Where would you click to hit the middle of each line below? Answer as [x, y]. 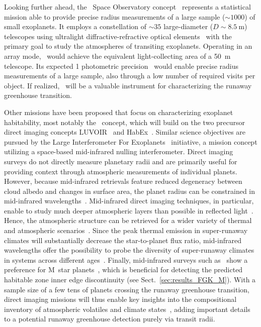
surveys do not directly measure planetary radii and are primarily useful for [121, 161]
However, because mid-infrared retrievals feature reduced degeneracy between [123, 181]
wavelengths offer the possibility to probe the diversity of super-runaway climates [129, 250]
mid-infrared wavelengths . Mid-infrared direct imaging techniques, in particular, [129, 201]
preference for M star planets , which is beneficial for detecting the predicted [123, 269]
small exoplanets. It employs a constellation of [75, 26]
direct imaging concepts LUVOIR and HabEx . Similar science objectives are [125, 132]
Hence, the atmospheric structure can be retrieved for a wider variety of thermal [128, 220]
